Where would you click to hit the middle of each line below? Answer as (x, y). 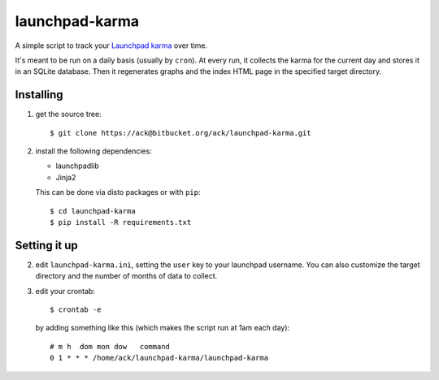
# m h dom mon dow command (110, 346)
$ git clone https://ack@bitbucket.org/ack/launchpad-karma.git (181, 133)
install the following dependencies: (93, 151)
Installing (39, 95)
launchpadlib (77, 166)
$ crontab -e (76, 310)
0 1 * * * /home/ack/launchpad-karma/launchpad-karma (159, 358)
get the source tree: (68, 114)
